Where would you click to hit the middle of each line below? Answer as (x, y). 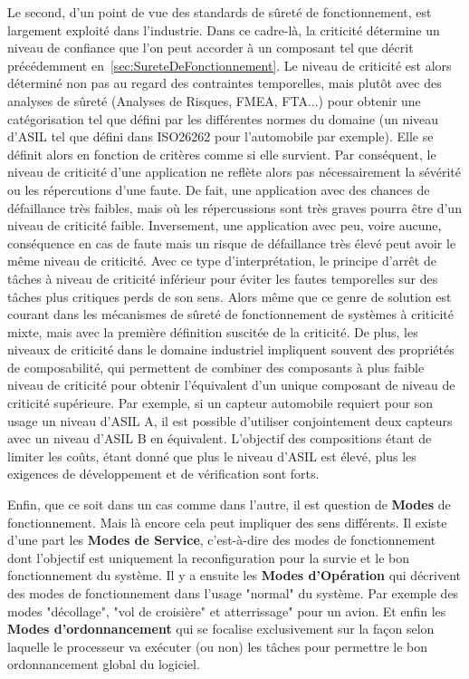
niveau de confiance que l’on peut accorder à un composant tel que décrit (211, 48)
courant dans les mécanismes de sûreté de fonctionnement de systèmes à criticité (230, 314)
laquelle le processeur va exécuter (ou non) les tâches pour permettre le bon (218, 646)
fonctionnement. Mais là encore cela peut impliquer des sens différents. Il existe (227, 522)
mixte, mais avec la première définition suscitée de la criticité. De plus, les (213, 331)
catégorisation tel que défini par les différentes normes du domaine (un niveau (223, 118)
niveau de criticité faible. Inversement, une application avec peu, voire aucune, (225, 225)
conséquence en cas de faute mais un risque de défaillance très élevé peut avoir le (232, 242)
